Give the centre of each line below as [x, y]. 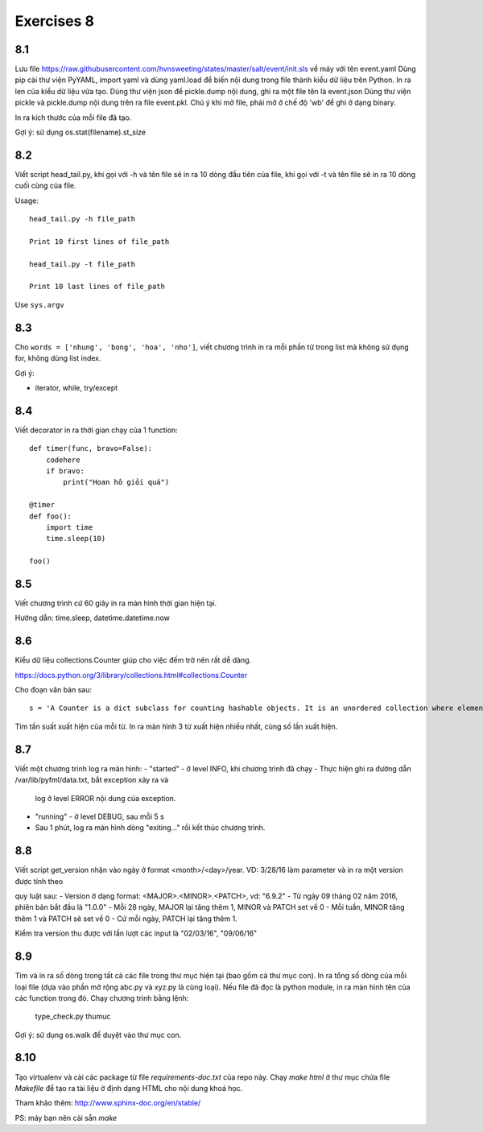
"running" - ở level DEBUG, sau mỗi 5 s [99, 816]
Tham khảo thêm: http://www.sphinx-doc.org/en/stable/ [108, 1103]
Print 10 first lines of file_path [99, 241]
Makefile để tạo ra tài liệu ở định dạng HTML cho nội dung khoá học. [129, 1088]
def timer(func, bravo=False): [91, 448]
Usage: [27, 200]
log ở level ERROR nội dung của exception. [105, 798]
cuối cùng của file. [45, 186]
